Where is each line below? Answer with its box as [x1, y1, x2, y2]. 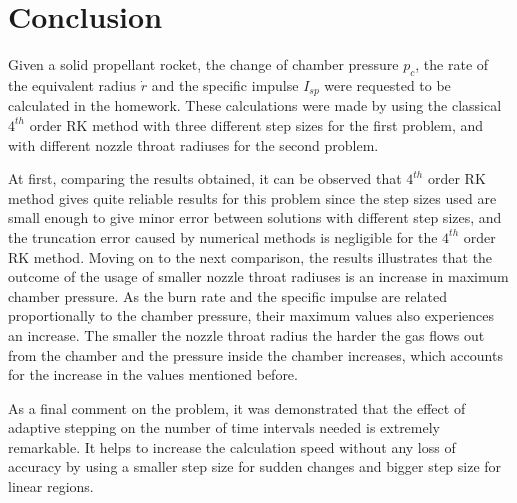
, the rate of [415, 54, 489, 75]
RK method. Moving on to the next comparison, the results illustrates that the [8, 246, 493, 267]
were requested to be [324, 74, 451, 95]
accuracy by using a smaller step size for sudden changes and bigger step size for [8, 456, 502, 477]
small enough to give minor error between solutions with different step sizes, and [8, 207, 502, 228]
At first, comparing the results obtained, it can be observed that [8, 168, 402, 189]
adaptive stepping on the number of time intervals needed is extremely [8, 417, 440, 438]
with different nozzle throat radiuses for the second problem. [8, 134, 379, 155]
